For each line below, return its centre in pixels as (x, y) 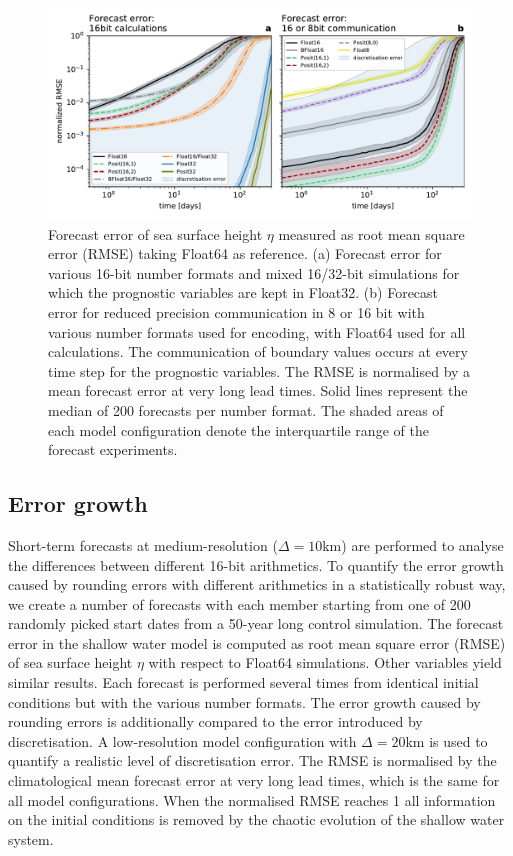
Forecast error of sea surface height (155, 233)
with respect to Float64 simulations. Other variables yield (325, 662)
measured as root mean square (371, 233)
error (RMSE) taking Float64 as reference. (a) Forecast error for (245, 253)
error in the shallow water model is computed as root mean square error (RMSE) (257, 642)
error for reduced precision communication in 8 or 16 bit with (236, 311)
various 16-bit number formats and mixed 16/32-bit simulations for (254, 272)
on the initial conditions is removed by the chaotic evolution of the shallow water (256, 819)
